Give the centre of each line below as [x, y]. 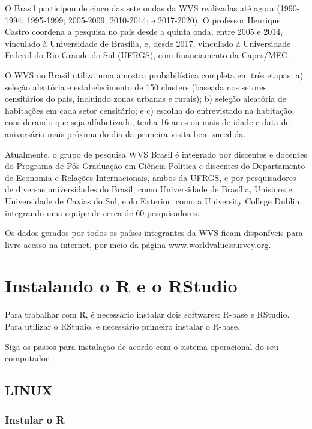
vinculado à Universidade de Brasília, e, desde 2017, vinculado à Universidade [148, 43]
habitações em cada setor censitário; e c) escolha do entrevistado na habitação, [150, 110]
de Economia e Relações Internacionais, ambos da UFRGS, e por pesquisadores [151, 177]
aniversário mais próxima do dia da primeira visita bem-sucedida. [125, 133]
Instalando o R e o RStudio [121, 286]
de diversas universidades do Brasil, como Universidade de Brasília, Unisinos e [148, 189]
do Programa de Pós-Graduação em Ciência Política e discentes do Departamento [155, 166]
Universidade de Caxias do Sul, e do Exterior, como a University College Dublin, [154, 200]
